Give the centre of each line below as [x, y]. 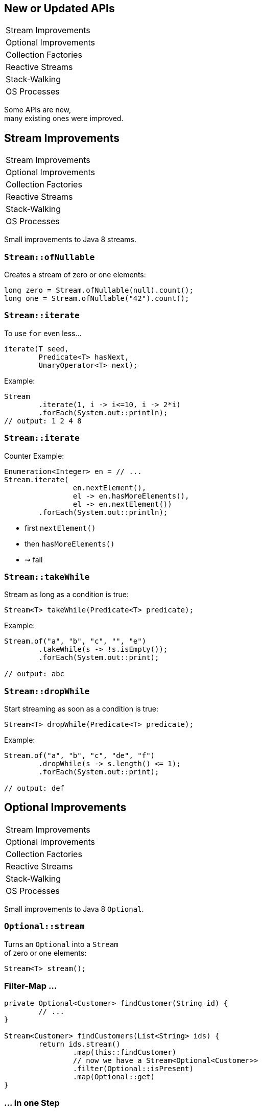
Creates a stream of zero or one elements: [75, 275]
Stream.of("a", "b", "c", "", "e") [75, 641]
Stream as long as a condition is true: [66, 595]
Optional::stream [44, 927]
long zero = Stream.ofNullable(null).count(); [99, 290]
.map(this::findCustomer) [125, 1052]
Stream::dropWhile [47, 691]
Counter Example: [34, 456]
